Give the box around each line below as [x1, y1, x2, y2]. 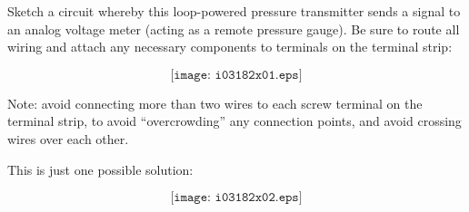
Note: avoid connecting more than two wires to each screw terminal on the [7, 93, 423, 112]
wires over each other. [7, 129, 129, 148]
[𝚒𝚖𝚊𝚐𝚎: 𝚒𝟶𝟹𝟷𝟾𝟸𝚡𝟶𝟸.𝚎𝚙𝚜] [170, 191, 303, 205]
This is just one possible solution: [7, 159, 194, 178]
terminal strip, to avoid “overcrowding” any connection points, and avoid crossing [7, 111, 462, 130]
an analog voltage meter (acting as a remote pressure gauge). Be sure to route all [7, 19, 460, 38]
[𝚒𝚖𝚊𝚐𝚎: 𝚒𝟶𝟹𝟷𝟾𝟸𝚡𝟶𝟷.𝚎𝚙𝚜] [170, 68, 303, 82]
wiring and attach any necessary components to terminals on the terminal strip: [7, 37, 453, 56]
